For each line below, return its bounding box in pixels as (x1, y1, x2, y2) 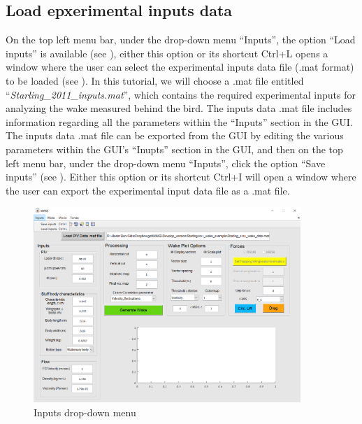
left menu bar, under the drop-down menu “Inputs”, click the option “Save (6, 155, 326, 170)
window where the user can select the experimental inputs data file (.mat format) (6, 59, 354, 74)
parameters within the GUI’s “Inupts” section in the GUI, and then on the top (6, 141, 343, 156)
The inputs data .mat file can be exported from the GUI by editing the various (6, 128, 344, 143)
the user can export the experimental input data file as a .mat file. (6, 183, 290, 197)
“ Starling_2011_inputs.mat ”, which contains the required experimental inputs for (6, 87, 356, 101)
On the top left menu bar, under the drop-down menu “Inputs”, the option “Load (6, 32, 356, 47)
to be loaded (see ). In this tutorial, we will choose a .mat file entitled (6, 73, 304, 87)
